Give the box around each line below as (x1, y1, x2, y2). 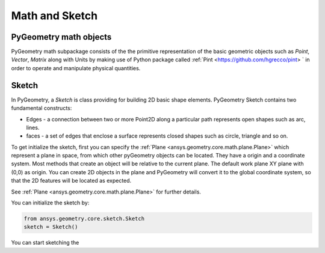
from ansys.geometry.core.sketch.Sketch (23, 215, 144, 222)
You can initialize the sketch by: (11, 199, 90, 207)
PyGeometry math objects (11, 32, 112, 42)
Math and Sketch (11, 9, 98, 22)
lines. (26, 124, 40, 131)
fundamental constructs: (11, 105, 72, 112)
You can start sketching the (11, 239, 79, 246)
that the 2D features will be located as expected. (11, 177, 132, 184)
